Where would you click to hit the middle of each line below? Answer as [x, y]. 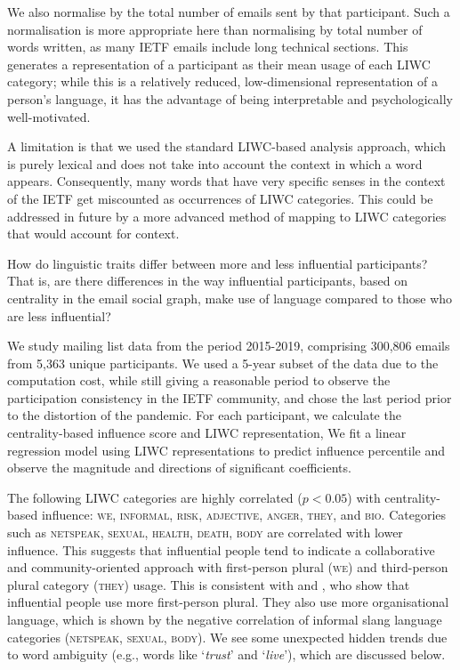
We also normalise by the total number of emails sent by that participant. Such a [229, 12]
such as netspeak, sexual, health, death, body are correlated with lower [205, 533]
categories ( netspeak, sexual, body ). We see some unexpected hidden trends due [227, 637]
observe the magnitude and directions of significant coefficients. [179, 468]
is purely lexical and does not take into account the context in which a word [215, 163]
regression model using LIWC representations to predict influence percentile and [226, 450]
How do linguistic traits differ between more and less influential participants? [218, 263]
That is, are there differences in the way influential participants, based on [208, 281]
